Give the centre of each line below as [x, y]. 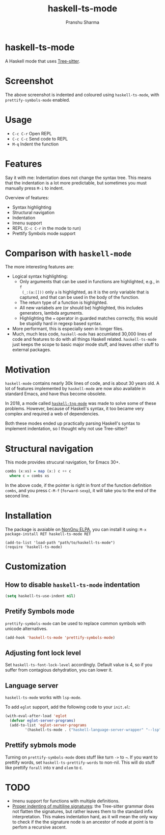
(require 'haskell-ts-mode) [34, 547]
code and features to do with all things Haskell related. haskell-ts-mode [84, 339]
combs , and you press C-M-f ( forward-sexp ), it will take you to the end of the [81, 491]
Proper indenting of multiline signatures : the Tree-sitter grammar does [83, 806]
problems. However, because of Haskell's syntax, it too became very [74, 409]
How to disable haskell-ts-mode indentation [72, 585]
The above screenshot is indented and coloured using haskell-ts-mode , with [82, 95]
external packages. [32, 350]
